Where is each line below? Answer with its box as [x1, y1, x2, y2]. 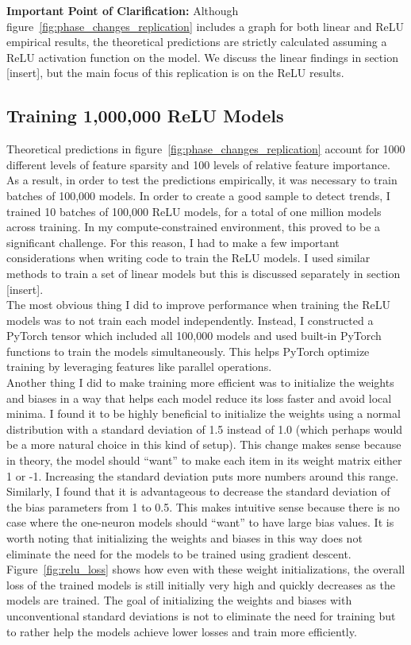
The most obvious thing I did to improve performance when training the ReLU [6, 296, 391, 313]
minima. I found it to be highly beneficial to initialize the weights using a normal [6, 405, 401, 422]
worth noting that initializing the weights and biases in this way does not [6, 530, 363, 547]
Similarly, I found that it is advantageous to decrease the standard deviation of [6, 483, 390, 500]
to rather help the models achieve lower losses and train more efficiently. [6, 623, 357, 639]
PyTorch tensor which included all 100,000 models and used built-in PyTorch [6, 327, 382, 344]
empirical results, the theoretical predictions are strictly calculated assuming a [6, 33, 387, 50]
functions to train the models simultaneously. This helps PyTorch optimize [6, 342, 370, 359]
